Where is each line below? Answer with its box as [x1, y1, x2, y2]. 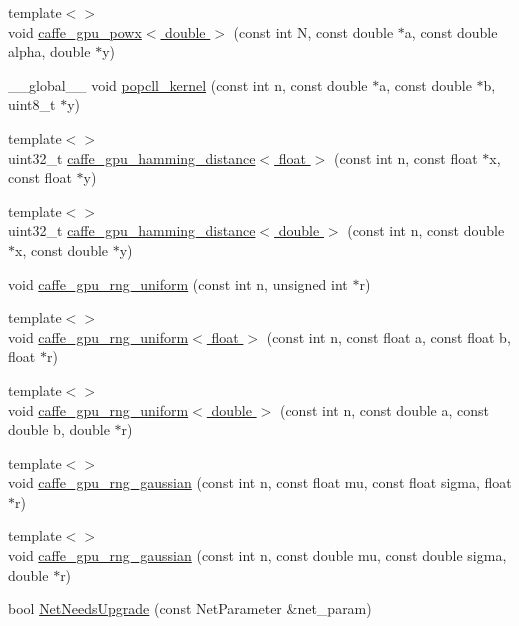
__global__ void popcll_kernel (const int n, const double [8, 74, 368, 95]
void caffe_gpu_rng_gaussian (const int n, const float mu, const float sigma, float [8, 472, 512, 493]
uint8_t [8, 94, 56, 115]
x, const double [15, 239, 109, 260]
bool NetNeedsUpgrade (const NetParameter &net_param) [8, 598, 372, 619]
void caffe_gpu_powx [8, 21, 142, 42]
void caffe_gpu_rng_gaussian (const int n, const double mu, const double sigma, [8, 545, 507, 566]
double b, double [8, 419, 110, 440]
